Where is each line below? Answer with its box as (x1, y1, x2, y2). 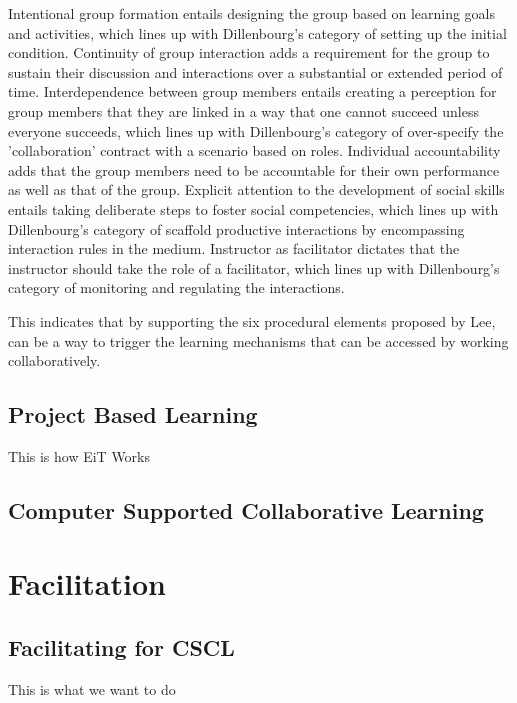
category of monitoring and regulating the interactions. (8, 277, 345, 298)
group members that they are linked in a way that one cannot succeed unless (8, 100, 479, 121)
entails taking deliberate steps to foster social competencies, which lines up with (8, 198, 499, 219)
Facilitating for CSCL (8, 632, 235, 663)
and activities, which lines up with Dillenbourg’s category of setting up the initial (8, 22, 507, 43)
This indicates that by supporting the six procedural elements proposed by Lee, (8, 310, 496, 331)
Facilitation (8, 563, 166, 604)
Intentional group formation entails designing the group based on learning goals (8, 3, 496, 23)
